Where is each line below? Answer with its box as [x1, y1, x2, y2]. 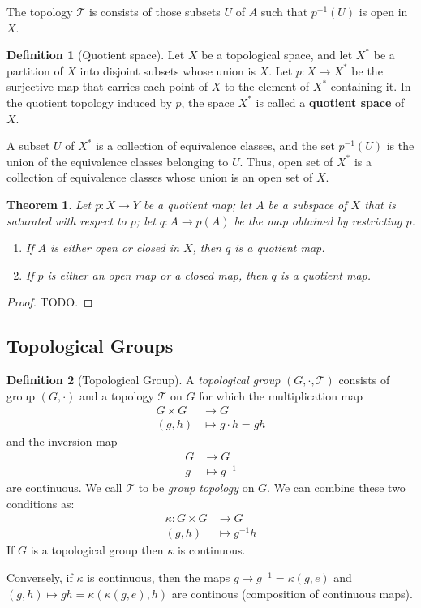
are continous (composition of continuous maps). [171, 584, 413, 602]
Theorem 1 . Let [6, 195, 92, 212]
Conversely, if [6, 569, 73, 586]
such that [260, 3, 308, 19]
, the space [181, 93, 234, 110]
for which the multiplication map [199, 387, 363, 404]
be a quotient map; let [143, 195, 252, 212]
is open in [359, 3, 408, 19]
